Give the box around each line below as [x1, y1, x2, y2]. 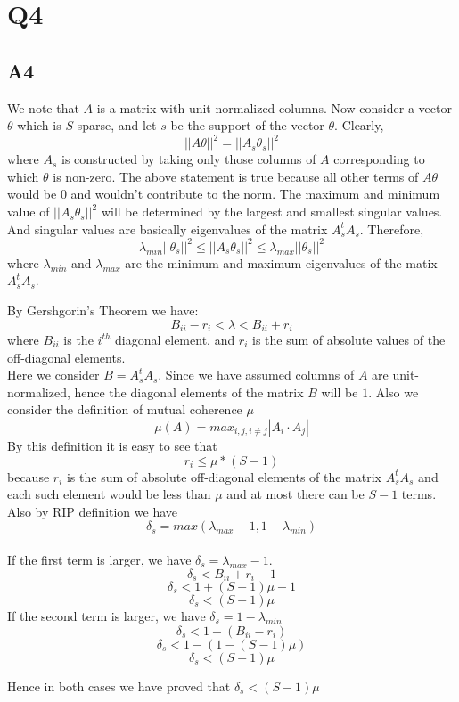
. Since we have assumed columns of [158, 365, 355, 384]
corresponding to [333, 150, 425, 168]
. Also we [368, 382, 419, 401]
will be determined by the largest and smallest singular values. [101, 202, 443, 221]
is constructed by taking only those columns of [61, 150, 316, 168]
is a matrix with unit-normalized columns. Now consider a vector [96, 98, 452, 117]
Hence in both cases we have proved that [7, 676, 231, 695]
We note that [7, 98, 79, 117]
